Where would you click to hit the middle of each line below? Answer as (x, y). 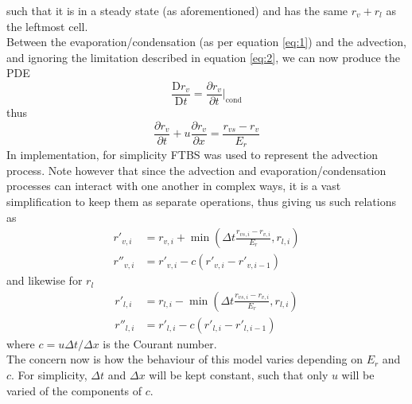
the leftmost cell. (47, 26)
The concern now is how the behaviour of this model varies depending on (185, 359)
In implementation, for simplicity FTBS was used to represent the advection (192, 155)
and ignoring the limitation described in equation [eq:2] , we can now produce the (203, 57)
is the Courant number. (160, 343)
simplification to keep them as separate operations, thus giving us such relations (201, 201)
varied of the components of (74, 390)
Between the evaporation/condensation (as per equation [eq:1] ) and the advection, (206, 42)
